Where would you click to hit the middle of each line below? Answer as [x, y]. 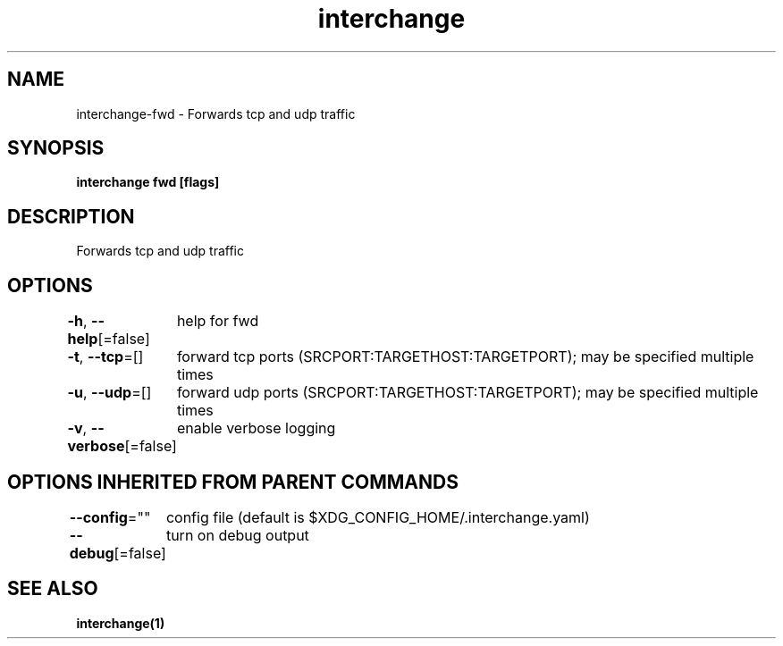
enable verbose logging [256, 428]
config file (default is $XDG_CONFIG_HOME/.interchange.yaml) [378, 517]
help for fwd [218, 321]
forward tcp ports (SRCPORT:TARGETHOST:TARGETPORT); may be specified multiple [465, 357]
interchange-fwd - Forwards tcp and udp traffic [216, 113]
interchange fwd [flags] [148, 182]
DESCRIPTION [71, 216]
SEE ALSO [53, 589]
